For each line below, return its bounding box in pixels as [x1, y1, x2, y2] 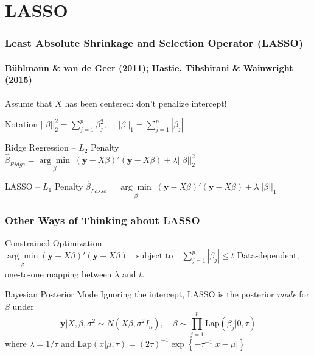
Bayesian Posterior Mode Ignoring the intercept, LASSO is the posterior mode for [5, 288, 310, 301]
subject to [136, 252, 173, 261]
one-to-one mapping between [5, 267, 112, 280]
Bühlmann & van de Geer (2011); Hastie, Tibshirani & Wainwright [5, 61, 293, 74]
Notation [5, 118, 38, 130]
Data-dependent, [237, 249, 299, 262]
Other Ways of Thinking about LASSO [5, 212, 200, 227]
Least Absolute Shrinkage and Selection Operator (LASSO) [5, 35, 303, 51]
